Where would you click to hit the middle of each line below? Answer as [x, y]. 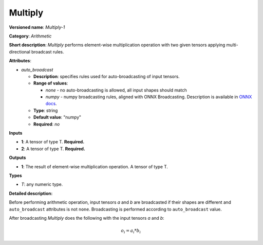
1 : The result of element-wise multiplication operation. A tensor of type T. [94, 166]
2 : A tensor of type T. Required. [53, 149]
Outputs [18, 157]
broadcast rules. [47, 52]
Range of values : [51, 83]
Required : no [47, 124]
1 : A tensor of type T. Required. [53, 142]
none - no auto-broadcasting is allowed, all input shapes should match [116, 90]
